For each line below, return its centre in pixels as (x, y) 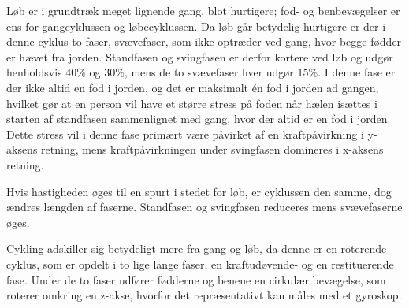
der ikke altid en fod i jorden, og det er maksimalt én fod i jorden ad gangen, (193, 87)
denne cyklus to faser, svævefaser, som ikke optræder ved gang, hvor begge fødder (204, 41)
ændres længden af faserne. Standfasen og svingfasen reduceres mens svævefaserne (204, 207)
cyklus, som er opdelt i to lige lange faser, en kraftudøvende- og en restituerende (200, 263)
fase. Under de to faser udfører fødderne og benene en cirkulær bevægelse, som (196, 279)
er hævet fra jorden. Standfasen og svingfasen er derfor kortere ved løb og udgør (200, 56)
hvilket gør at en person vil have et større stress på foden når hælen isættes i (192, 103)
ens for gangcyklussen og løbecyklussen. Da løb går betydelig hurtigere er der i (196, 26)
